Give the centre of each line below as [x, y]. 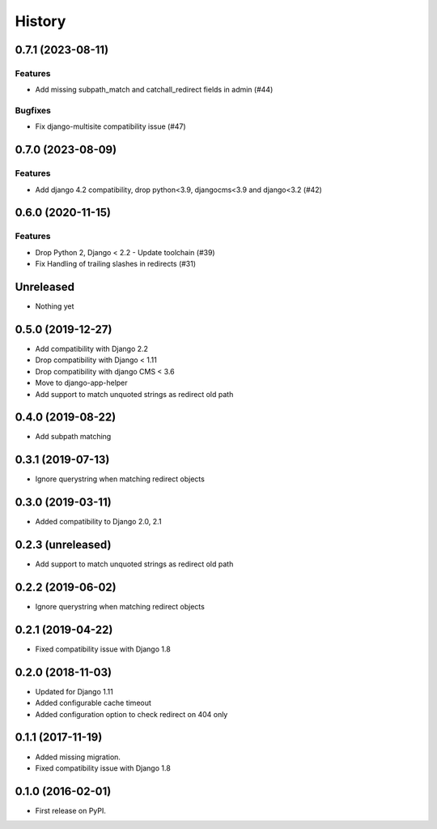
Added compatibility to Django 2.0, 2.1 [98, 522]
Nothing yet [55, 306]
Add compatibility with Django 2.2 [92, 348]
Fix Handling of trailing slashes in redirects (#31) [116, 264]
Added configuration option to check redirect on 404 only [132, 714]
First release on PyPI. [71, 810]
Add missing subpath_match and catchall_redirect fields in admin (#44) [154, 90]
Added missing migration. [78, 757]
